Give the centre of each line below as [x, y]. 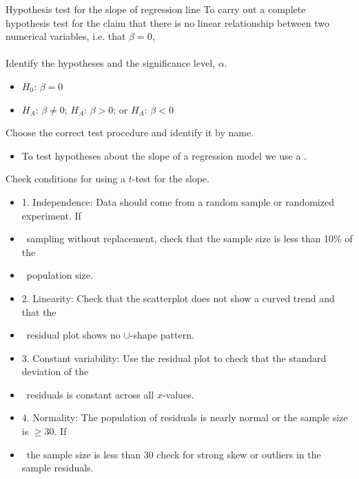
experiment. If [51, 215]
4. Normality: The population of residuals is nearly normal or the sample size [185, 417]
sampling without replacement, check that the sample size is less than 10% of [189, 238]
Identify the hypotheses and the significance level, [110, 63]
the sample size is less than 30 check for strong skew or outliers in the [174, 454]
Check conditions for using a [66, 179]
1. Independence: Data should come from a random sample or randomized [178, 201]
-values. [178, 394]
